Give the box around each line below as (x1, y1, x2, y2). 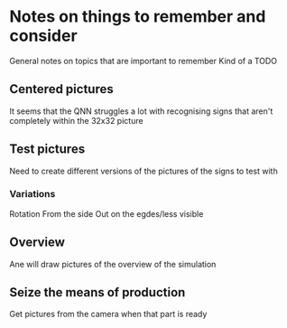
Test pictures (9, 142, 86, 157)
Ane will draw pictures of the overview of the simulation (9, 258, 217, 269)
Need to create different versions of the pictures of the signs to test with (9, 165, 278, 176)
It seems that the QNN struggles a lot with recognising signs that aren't (9, 106, 273, 117)
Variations (9, 188, 56, 201)
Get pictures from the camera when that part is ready (9, 309, 208, 320)
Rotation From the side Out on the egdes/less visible (9, 208, 204, 219)
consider (9, 25, 79, 46)
